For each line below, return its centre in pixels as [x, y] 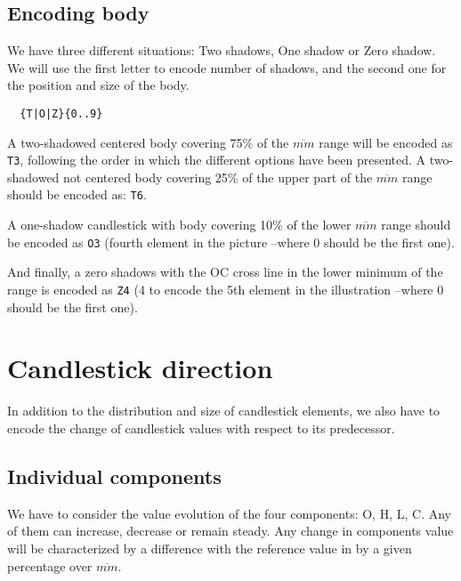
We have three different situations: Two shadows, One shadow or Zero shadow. [222, 50]
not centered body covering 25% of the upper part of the [218, 177]
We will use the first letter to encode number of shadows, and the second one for [227, 67]
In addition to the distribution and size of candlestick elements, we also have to [224, 411]
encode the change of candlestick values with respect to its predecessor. [201, 428]
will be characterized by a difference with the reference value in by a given [210, 548]
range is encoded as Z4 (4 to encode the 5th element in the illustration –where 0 [226, 289]
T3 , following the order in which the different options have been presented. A [217, 160]
